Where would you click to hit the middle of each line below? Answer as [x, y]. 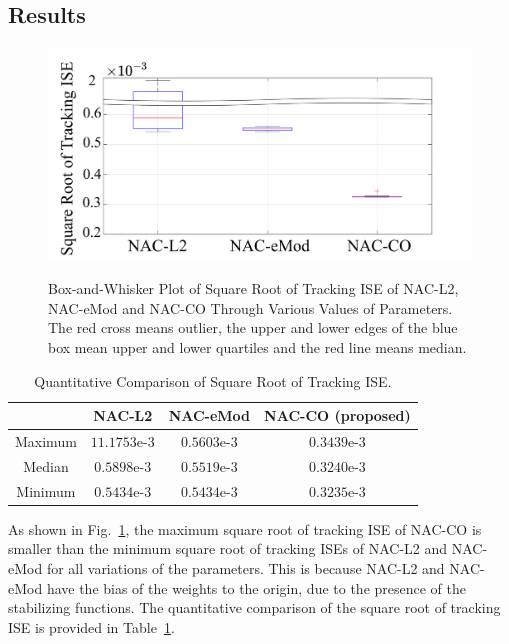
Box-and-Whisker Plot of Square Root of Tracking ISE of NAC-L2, [253, 288]
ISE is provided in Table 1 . [91, 626]
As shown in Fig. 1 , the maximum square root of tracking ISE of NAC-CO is [245, 528]
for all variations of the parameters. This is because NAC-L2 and [245, 568]
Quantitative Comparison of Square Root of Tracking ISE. [213, 380]
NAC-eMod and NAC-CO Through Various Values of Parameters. [250, 307]
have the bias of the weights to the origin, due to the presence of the [256, 587]
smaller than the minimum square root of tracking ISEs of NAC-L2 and [228, 548]
